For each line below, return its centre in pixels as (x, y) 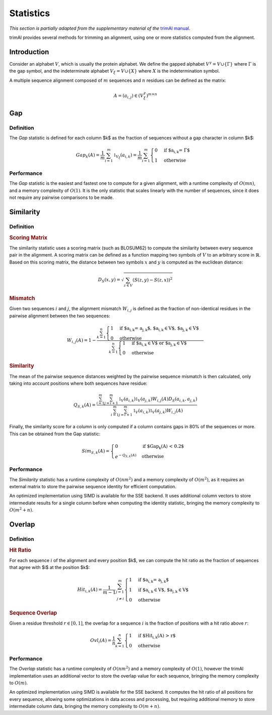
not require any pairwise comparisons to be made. (61, 197)
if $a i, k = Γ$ (177, 151)
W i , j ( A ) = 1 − (81, 341)
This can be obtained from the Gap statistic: (55, 434)
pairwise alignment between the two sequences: (60, 316)
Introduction (29, 52)
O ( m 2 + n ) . (21, 510)
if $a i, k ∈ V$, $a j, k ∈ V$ (163, 591)
